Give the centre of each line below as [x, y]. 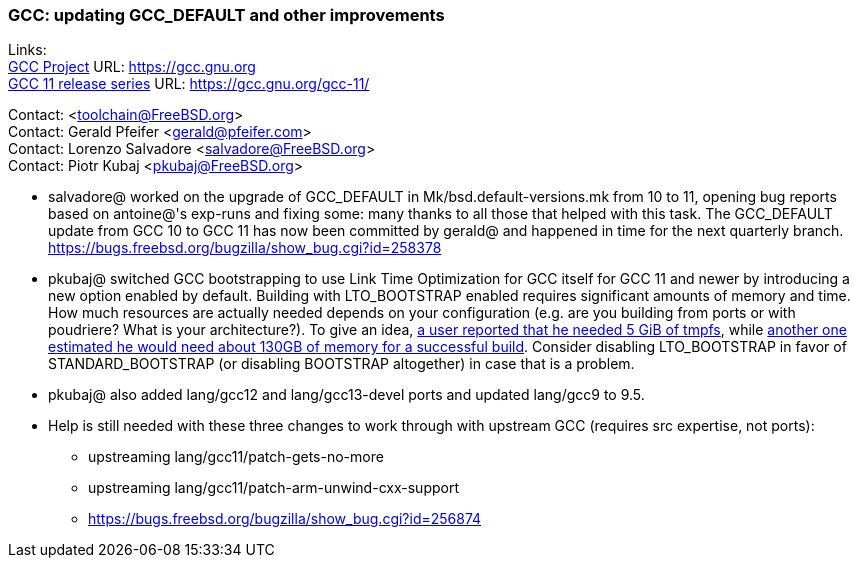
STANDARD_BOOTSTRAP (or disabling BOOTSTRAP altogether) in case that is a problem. [341, 364]
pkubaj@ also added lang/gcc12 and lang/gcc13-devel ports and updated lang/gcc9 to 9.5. [346, 395]
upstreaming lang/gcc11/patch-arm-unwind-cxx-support [273, 488]
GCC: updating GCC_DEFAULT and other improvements [226, 15]
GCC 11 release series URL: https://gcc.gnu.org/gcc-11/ [189, 84]
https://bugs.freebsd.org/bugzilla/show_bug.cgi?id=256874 [285, 519]
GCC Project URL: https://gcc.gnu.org [132, 67]
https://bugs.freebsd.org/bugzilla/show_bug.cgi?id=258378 [245, 248]
